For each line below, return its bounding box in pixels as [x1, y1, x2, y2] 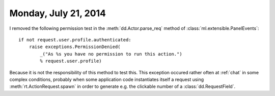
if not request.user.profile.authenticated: [18, 37, 132, 42]
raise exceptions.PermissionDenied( [29, 44, 121, 50]
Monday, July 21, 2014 [9, 8, 106, 19]
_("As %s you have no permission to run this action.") [40, 51, 183, 57]
